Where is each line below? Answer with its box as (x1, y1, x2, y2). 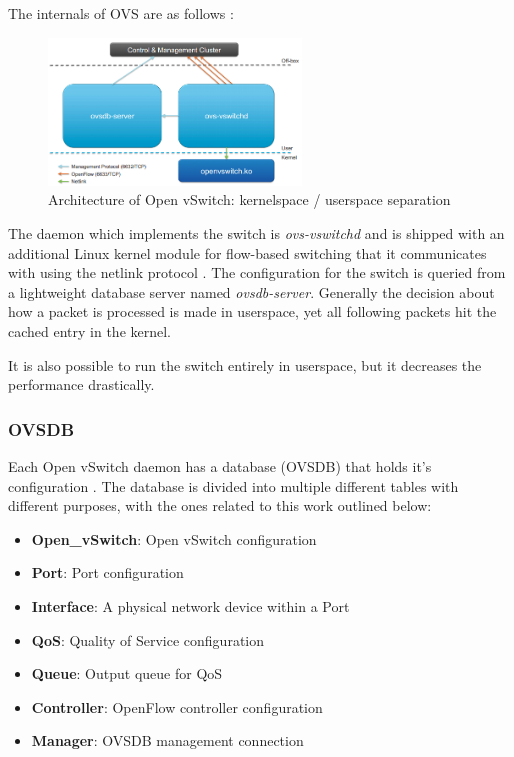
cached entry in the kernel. (8, 320, 172, 341)
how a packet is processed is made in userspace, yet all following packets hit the (8, 301, 497, 322)
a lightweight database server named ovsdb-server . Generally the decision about (8, 281, 495, 302)
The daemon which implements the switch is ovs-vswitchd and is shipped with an (8, 222, 505, 243)
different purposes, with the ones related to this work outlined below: (8, 495, 432, 516)
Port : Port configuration (31, 562, 184, 583)
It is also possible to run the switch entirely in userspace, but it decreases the (8, 354, 482, 375)
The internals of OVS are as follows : (8, 3, 234, 23)
